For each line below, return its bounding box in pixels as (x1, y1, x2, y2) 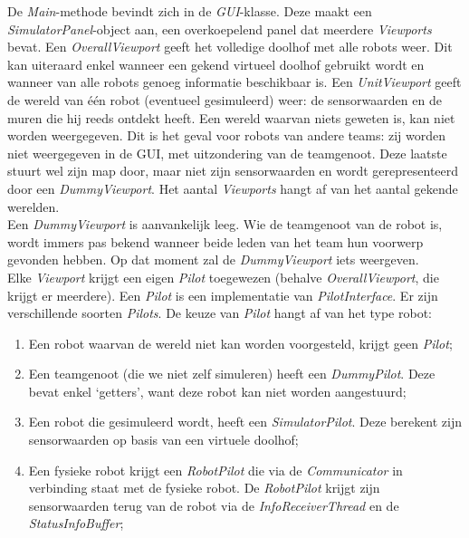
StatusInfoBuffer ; (28, 514, 124, 533)
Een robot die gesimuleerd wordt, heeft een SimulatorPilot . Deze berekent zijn (28, 412, 463, 431)
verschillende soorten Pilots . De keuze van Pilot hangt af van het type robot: (7, 303, 432, 322)
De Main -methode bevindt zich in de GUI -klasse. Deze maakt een (7, 2, 372, 20)
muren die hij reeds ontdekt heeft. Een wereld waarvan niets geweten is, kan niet (7, 108, 455, 127)
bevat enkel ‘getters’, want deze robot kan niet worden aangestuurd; (28, 381, 407, 400)
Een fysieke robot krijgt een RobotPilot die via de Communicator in (28, 460, 403, 479)
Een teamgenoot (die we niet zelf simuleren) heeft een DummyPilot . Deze (28, 364, 435, 383)
